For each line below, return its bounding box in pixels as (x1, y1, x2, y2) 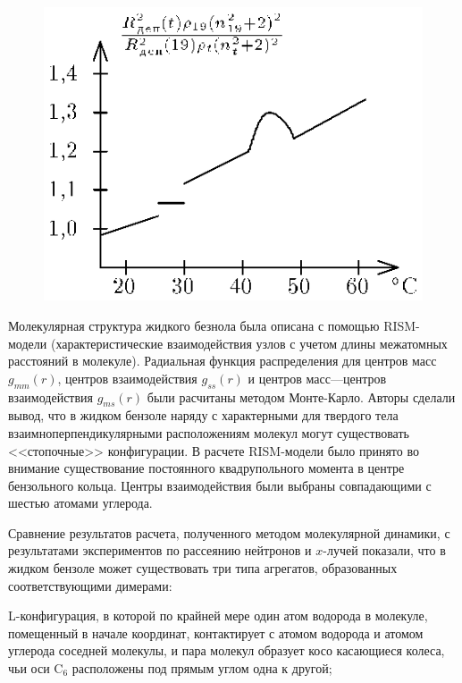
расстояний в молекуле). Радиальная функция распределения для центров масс (8, 351, 437, 370)
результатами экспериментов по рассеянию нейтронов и (8, 541, 312, 560)
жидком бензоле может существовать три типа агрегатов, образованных (8, 559, 398, 578)
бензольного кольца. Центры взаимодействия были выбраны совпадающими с (8, 476, 432, 494)
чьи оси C (8, 659, 63, 678)
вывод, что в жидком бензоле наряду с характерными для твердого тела (8, 406, 399, 425)
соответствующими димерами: (8, 576, 172, 594)
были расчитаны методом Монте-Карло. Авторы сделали (147, 387, 456, 406)
